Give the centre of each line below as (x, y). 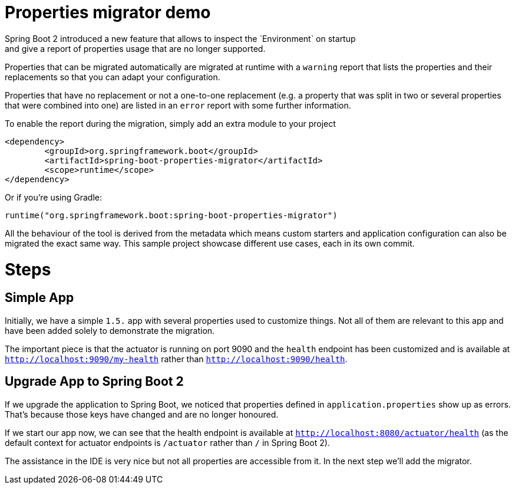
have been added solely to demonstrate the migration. (110, 330)
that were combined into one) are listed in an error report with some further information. (178, 105)
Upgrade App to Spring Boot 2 (94, 382)
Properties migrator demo (108, 12)
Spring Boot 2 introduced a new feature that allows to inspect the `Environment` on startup (180, 38)
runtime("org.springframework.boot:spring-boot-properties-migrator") (171, 215)
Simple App (39, 298)
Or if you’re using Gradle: (53, 197)
